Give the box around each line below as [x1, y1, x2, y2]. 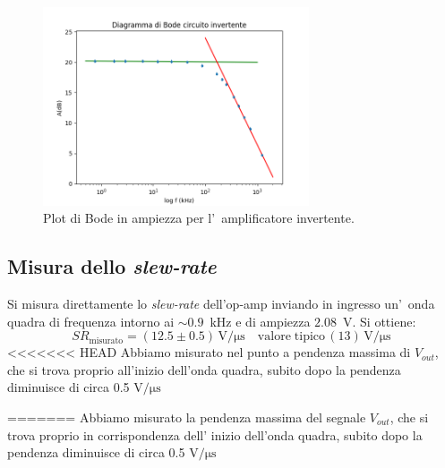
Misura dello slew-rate [7, 252, 217, 280]
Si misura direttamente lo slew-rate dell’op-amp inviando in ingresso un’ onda [7, 294, 435, 313]
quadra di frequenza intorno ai [7, 311, 175, 330]
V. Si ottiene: [342, 311, 416, 330]
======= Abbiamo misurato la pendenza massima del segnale [7, 408, 366, 427]
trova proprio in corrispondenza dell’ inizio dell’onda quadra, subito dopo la [7, 425, 423, 444]
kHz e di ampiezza [210, 311, 311, 330]
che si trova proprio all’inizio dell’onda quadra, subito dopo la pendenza [7, 360, 401, 379]
